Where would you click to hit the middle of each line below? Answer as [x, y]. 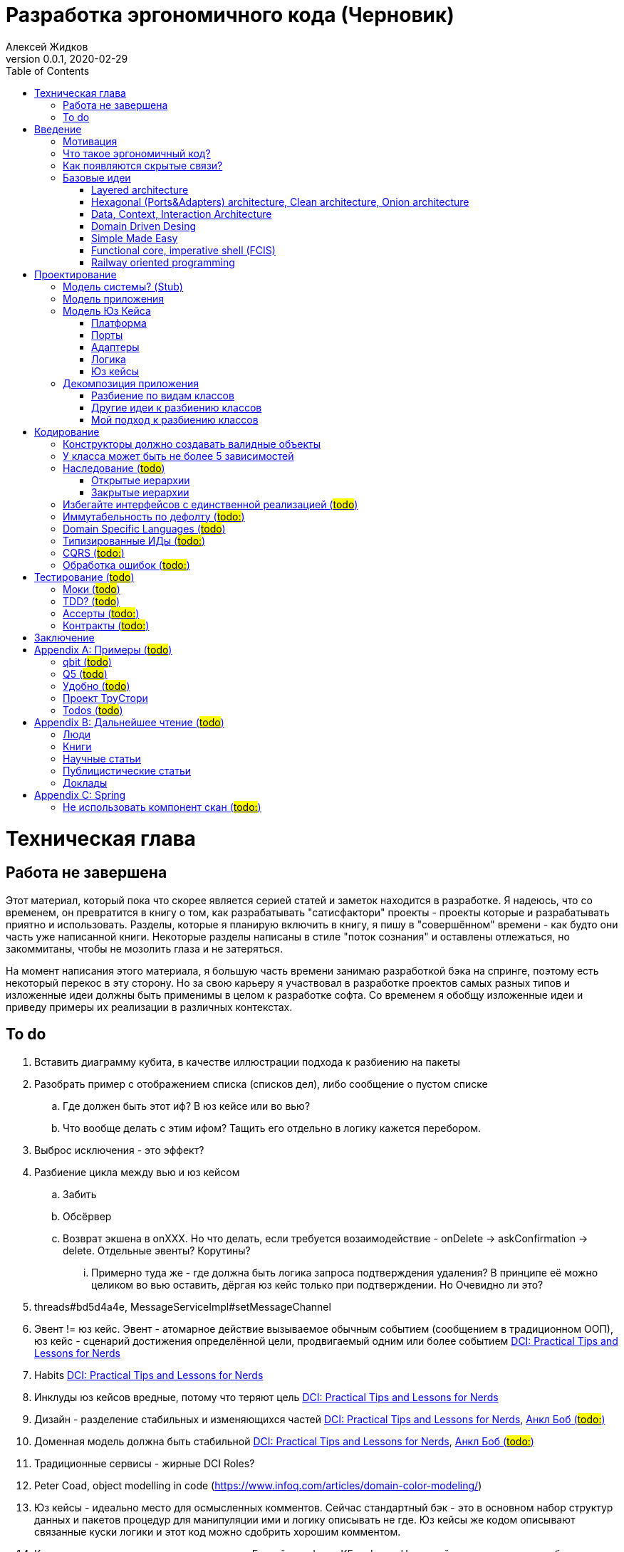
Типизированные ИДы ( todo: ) [134, 540]
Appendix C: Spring [80, 795]
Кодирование [67, 431]
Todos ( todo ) [93, 710]
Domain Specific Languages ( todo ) [144, 528]
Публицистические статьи [127, 770]
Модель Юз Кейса [107, 310]
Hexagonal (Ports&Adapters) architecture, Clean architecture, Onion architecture [280, 201]
